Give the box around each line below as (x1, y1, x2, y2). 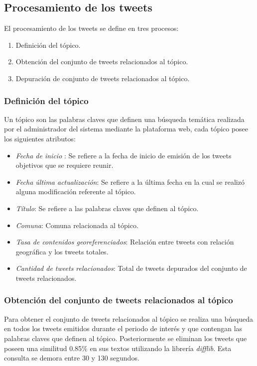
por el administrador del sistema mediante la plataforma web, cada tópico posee (4, 123, 249, 134)
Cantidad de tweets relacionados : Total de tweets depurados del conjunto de (15, 263, 247, 273)
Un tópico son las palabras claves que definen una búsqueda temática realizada (4, 114, 245, 124)
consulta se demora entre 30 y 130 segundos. (4, 353, 139, 363)
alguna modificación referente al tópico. (15, 186, 136, 197)
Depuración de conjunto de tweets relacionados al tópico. (15, 73, 190, 83)
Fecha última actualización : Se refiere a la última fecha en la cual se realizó (15, 176, 245, 187)
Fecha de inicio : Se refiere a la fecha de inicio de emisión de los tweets (15, 150, 232, 160)
